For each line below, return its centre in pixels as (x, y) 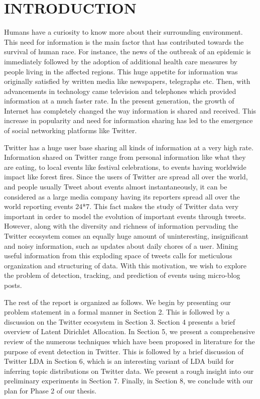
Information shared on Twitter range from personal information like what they (125, 157)
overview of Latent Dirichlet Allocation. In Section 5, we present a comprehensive (129, 331)
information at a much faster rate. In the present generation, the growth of (119, 101)
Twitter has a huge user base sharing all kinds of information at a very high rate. (129, 147)
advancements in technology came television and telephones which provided (120, 91)
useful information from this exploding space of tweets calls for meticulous (118, 256)
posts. (13, 285)
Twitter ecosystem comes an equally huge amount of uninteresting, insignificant (126, 236)
